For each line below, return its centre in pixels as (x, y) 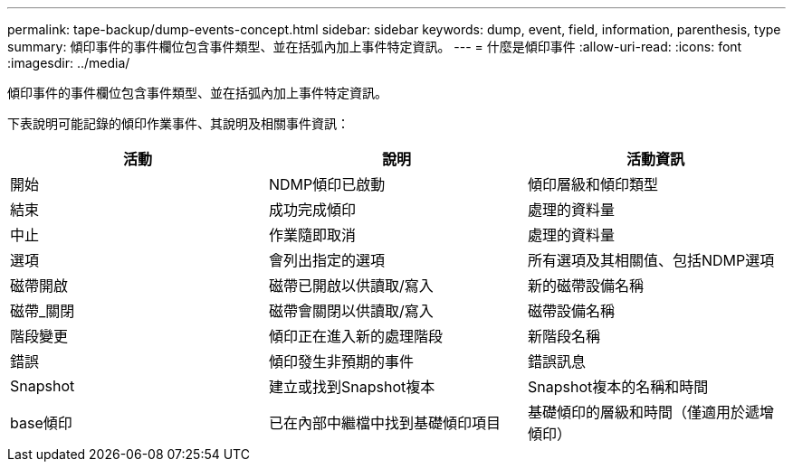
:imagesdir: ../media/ (69, 63)
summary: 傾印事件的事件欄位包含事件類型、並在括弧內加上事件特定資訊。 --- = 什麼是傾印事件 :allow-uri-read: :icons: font (375, 47)
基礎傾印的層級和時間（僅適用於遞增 (650, 412)
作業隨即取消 (312, 235)
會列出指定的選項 (326, 260)
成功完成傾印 (312, 210)
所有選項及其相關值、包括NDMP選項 (651, 260)
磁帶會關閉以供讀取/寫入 (351, 311)
